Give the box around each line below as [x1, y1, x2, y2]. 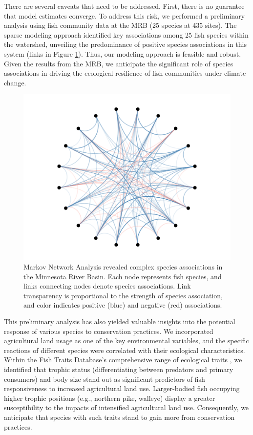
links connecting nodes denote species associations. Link [23, 281, 191, 291]
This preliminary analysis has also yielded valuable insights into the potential [4, 316, 235, 327]
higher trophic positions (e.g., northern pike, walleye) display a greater [4, 393, 215, 403]
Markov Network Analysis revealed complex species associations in [23, 262, 223, 272]
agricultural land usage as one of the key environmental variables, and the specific [4, 335, 249, 346]
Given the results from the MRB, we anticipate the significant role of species [4, 58, 233, 68]
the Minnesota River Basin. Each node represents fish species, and [23, 271, 222, 281]
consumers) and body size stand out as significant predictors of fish [4, 373, 205, 384]
